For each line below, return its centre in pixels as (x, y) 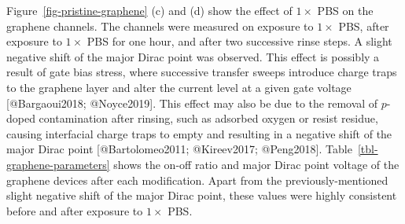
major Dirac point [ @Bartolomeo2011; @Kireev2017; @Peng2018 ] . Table (179, 149)
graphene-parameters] (58, 164)
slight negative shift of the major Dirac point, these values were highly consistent (202, 195)
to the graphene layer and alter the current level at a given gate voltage (179, 87)
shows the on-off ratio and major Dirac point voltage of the (256, 164)
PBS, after (364, 26)
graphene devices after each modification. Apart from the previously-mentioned (197, 180)
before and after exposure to (75, 210)
